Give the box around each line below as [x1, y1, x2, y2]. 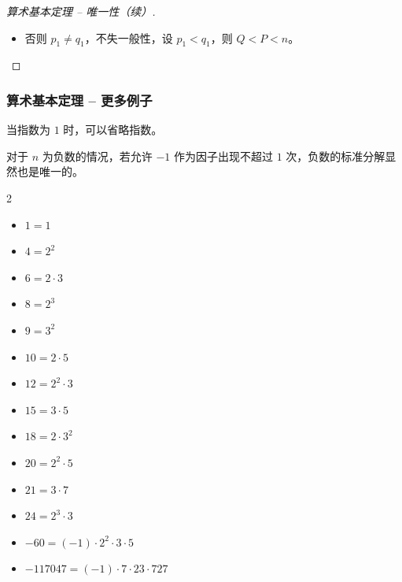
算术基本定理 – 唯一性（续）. [6, 3, 156, 19]
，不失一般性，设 [84, 29, 173, 46]
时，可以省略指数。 [63, 121, 163, 138]
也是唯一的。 [17, 163, 83, 180]
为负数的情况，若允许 [42, 147, 153, 164]
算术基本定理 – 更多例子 [6, 90, 153, 109]
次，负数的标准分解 [286, 147, 385, 164]
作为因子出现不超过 [173, 147, 273, 164]
